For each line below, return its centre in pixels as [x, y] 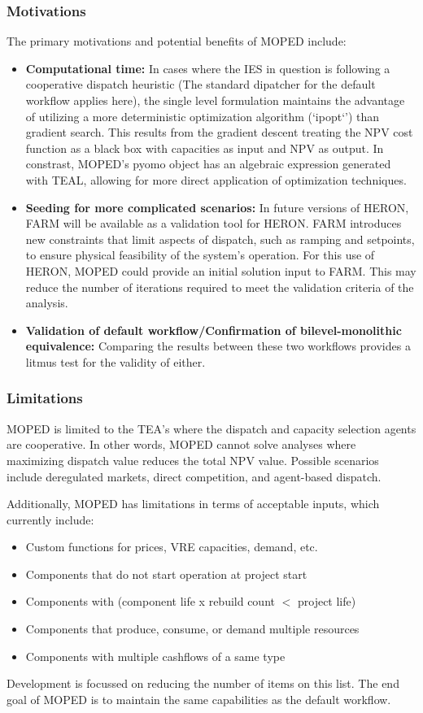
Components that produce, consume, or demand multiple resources [192, 629]
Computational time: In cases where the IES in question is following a [208, 68]
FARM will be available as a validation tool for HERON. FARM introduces [214, 223]
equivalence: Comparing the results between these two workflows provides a [218, 346]
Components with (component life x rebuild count [150, 601]
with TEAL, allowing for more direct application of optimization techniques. [216, 179]
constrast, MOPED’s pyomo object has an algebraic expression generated [208, 164]
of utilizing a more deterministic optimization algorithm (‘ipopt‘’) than [203, 116]
